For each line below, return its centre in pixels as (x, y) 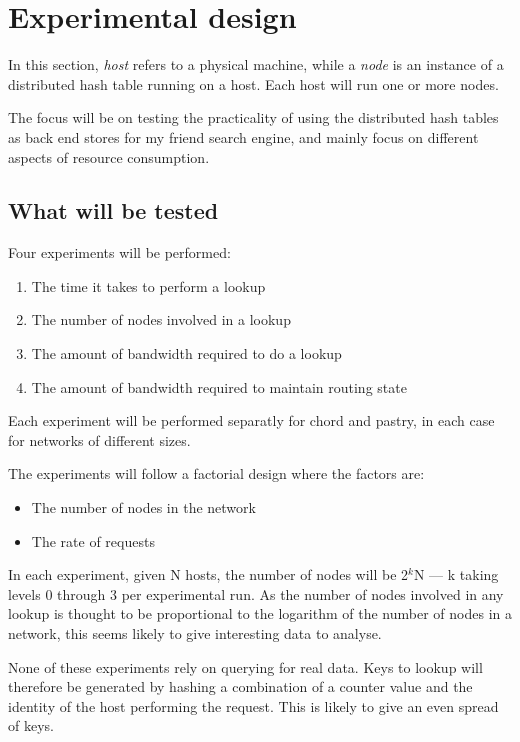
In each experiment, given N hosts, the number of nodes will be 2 (208, 574)
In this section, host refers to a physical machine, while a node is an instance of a (256, 64)
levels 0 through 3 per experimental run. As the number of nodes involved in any (256, 593)
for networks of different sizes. (99, 439)
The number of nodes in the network (143, 507)
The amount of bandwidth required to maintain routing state (219, 386)
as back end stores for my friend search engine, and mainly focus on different (243, 136)
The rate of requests (93, 540)
